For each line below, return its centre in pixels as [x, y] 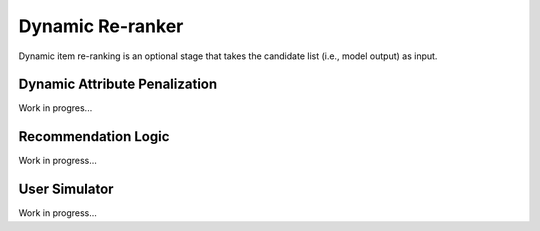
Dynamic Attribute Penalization [118, 84]
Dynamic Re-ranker [101, 26]
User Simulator [66, 189]
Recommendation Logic [94, 136]
